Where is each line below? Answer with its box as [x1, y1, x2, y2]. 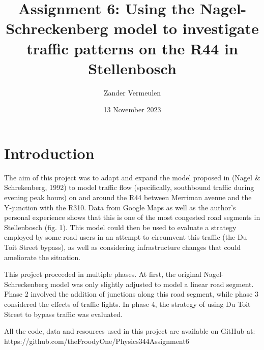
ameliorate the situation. [4, 251, 81, 262]
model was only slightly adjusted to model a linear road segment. [50, 278, 254, 289]
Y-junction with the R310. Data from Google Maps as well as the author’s [4, 202, 236, 212]
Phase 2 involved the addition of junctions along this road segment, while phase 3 [4, 289, 258, 299]
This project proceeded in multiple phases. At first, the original [4, 269, 201, 279]
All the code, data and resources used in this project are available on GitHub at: [4, 326, 255, 336]
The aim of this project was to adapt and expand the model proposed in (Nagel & [4, 172, 260, 182]
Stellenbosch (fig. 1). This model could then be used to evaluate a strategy [4, 221, 237, 232]
